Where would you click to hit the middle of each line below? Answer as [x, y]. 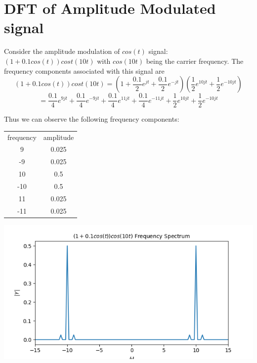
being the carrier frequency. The [195, 61]
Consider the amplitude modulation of [62, 51]
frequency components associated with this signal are [84, 70]
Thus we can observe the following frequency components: [92, 119]
